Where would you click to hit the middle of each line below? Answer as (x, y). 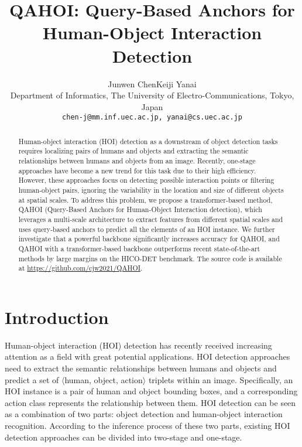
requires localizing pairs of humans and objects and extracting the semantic (133, 151)
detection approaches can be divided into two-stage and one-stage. (123, 437)
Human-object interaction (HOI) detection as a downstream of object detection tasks (148, 141)
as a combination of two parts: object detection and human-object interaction (144, 414)
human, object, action (104, 379)
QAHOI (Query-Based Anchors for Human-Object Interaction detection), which (140, 209)
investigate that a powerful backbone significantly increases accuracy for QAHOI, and (149, 239)
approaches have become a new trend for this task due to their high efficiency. (137, 170)
